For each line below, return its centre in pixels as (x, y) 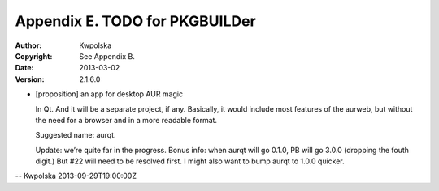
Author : (28, 45)
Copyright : (34, 56)
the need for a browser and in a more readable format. (126, 120)
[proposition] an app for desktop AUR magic (109, 94)
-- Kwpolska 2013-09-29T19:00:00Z (76, 176)
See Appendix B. (107, 56)
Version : (30, 79)
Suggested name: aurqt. (76, 135)
